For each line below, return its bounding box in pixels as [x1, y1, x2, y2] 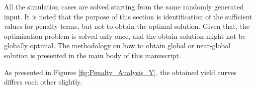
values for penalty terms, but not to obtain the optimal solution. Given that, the [4, 21, 250, 31]
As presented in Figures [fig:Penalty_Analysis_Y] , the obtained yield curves [4, 67, 237, 77]
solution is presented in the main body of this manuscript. [4, 50, 181, 60]
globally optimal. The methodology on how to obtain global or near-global [4, 40, 231, 51]
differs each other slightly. [4, 77, 82, 87]
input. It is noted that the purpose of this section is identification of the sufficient [4, 11, 253, 21]
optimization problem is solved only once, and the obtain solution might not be [4, 30, 246, 41]
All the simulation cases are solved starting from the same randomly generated [4, 1, 244, 11]
